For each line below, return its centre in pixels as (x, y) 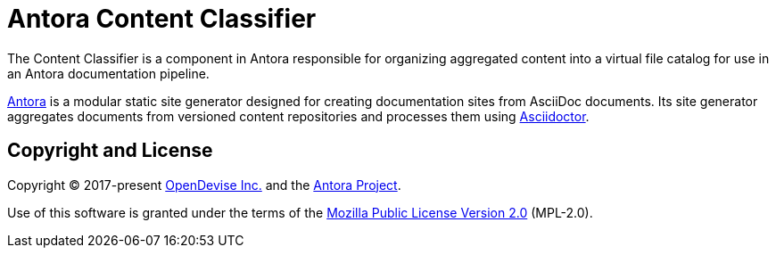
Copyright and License (110, 151)
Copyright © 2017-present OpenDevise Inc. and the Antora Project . (204, 185)
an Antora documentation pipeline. (108, 73)
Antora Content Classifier (162, 19)
